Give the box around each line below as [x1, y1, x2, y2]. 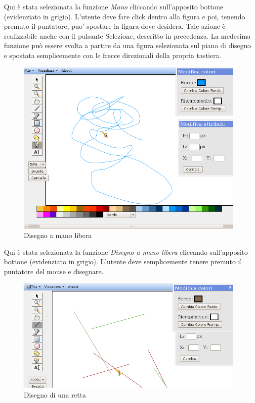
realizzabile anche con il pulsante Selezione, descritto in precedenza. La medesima [4, 30, 251, 41]
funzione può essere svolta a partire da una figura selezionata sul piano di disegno [4, 40, 251, 51]
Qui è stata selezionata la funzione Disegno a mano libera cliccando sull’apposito [4, 246, 248, 257]
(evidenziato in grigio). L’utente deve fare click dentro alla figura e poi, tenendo [4, 11, 245, 21]
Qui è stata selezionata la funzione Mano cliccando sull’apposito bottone [4, 1, 223, 11]
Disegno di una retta [24, 389, 86, 400]
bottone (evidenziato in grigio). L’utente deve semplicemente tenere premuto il [4, 256, 242, 267]
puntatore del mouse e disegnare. [4, 266, 104, 276]
